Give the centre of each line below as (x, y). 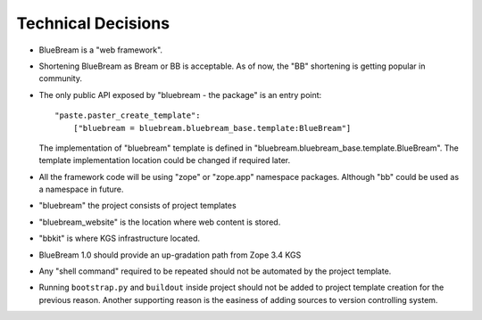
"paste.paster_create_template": (128, 115)
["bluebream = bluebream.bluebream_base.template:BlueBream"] (212, 128)
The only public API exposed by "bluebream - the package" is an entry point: (180, 94)
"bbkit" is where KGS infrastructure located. (120, 238)
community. (60, 78)
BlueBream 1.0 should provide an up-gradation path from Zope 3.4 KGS (170, 255)
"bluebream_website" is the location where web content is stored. (160, 222)
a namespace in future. (81, 189)
